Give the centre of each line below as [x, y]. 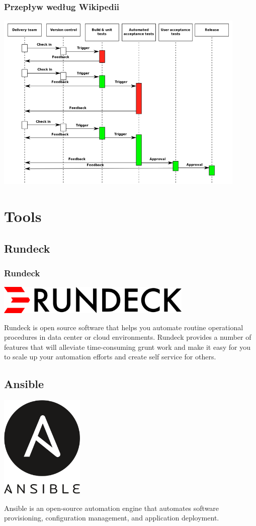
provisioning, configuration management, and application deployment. [112, 518]
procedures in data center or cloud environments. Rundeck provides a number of [128, 337]
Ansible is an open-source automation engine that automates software [112, 508]
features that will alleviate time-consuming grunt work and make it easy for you [127, 347]
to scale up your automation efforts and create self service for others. [110, 357]
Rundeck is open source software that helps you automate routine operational [124, 327]
